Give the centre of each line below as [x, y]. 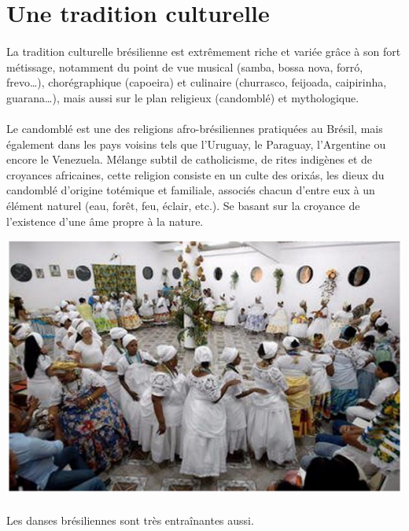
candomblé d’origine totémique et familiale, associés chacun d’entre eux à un [191, 190]
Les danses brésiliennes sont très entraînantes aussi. [130, 520]
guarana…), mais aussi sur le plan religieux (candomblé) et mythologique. [183, 97]
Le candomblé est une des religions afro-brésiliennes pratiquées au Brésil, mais [195, 128]
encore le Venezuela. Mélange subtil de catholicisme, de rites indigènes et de [190, 159]
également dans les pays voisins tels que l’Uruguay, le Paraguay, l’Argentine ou [196, 144]
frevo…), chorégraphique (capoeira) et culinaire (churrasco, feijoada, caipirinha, [197, 82]
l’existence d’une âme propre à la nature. [105, 221]
